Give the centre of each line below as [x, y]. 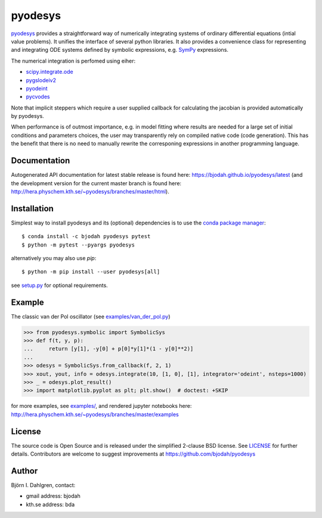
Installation [32, 208]
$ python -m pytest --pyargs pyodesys [78, 245]
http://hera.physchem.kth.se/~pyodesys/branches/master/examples [95, 414]
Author [24, 471]
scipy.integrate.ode [50, 72]
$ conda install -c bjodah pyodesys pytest [86, 236]
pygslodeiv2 [41, 80]
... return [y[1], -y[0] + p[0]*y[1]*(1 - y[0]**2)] [109, 349]
